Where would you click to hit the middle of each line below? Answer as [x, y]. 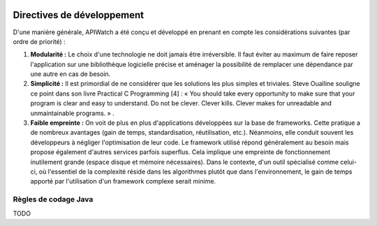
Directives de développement [79, 15]
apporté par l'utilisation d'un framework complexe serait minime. [123, 181]
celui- [348, 162]
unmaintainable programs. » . [72, 113]
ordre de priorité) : [39, 41]
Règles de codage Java [53, 199]
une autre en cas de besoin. [71, 74]
